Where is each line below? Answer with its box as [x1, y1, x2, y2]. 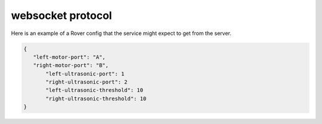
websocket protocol [11, 9, 113, 22]
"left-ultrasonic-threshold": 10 [45, 87, 143, 94]
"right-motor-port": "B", [33, 62, 109, 69]
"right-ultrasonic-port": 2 [45, 79, 128, 85]
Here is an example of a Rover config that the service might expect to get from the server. [11, 30, 232, 37]
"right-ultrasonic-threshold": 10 [45, 95, 147, 102]
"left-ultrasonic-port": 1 [45, 70, 125, 77]
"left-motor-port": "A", [33, 53, 106, 61]
